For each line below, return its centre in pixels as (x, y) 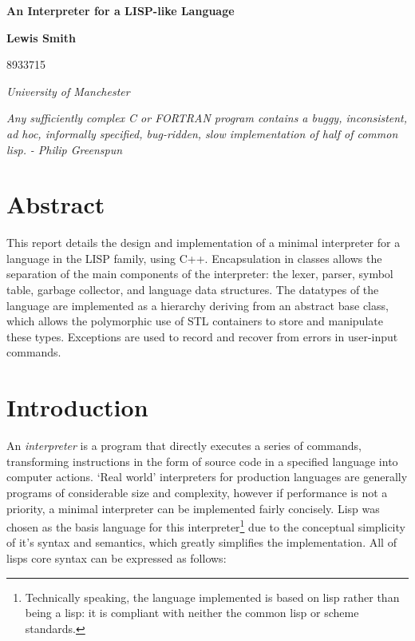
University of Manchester (68, 91)
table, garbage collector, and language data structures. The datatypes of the (193, 290)
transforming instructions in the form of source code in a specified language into (202, 461)
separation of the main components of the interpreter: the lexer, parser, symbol (200, 274)
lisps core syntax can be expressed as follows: (117, 557)
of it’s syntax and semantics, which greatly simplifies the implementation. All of (202, 542)
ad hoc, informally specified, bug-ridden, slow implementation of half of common (202, 133)
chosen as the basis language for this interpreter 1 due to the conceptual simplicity (206, 526)
